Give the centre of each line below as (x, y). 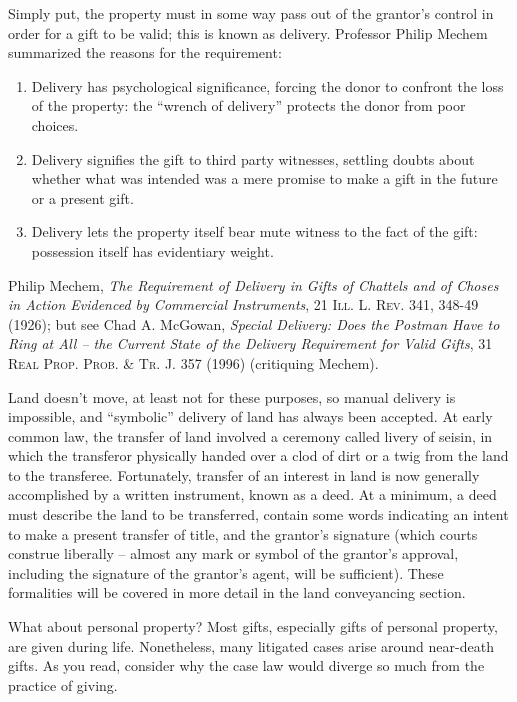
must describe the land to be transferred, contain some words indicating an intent (258, 514)
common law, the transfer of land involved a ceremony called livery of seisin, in (250, 435)
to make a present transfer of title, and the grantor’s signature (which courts (243, 533)
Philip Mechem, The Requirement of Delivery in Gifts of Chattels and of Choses (253, 284)
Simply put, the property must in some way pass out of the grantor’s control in (251, 13)
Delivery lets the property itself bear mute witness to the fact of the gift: (254, 231)
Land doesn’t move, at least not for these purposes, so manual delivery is (232, 396)
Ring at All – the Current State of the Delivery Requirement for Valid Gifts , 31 (250, 343)
